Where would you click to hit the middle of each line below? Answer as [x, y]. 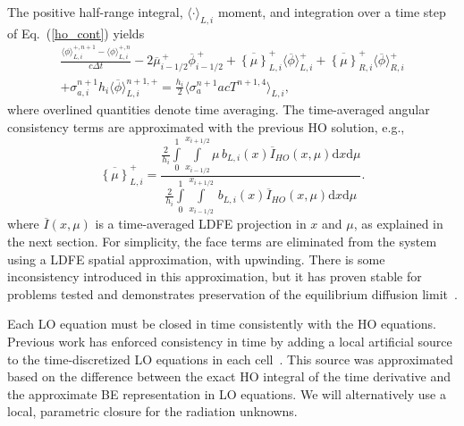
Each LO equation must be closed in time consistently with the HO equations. [222, 324]
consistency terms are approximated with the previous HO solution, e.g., [206, 126]
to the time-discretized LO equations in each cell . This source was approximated [230, 359]
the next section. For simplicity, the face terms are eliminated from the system [222, 241]
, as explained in [398, 224]
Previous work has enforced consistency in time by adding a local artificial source [230, 341]
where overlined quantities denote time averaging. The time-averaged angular [219, 109]
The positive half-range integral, [95, 12]
